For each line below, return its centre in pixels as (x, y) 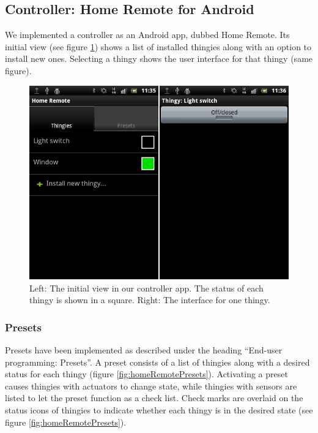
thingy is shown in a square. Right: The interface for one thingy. (150, 300)
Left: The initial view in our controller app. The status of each (146, 288)
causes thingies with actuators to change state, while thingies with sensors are (151, 386)
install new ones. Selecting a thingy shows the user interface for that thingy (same (159, 58)
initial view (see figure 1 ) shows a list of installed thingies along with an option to (158, 46)
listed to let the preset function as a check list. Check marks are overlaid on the (154, 398)
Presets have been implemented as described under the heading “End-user (144, 350)
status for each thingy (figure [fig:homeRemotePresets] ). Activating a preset (146, 374)
